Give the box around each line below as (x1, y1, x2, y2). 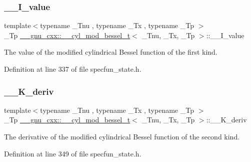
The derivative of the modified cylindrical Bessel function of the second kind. (4, 131, 240, 141)
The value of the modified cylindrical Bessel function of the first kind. (4, 47, 217, 57)
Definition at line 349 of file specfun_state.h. (4, 148, 141, 158)
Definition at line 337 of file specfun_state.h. (4, 64, 141, 74)
